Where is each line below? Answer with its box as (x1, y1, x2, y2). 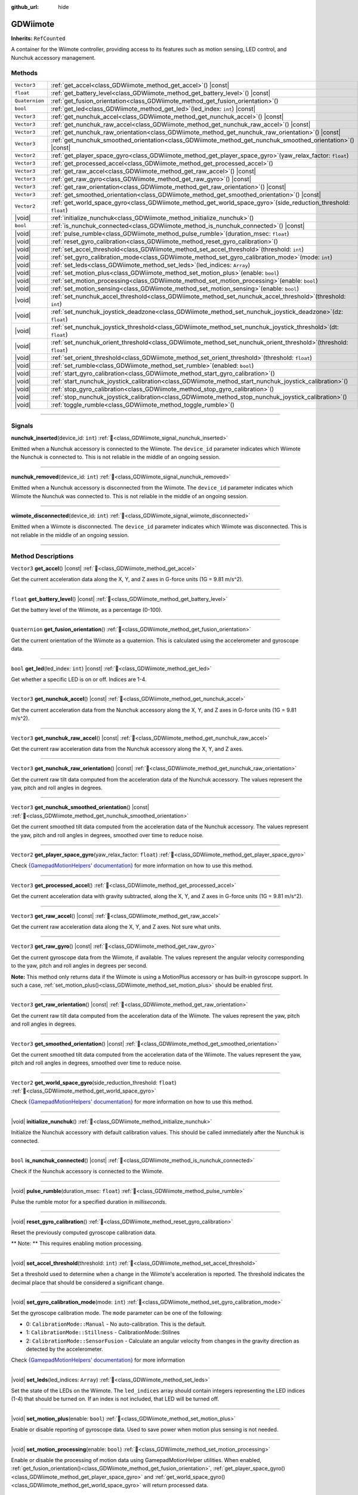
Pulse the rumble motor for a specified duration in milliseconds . (11, 1198, 167, 1206)
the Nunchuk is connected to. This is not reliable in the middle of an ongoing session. (11, 453, 221, 460)
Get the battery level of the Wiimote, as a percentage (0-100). (11, 606, 163, 614)
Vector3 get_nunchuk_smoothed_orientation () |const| (11, 804, 149, 811)
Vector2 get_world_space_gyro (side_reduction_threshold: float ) (11, 1079, 177, 1086)
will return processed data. (142, 1482, 209, 1489)
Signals (11, 422, 33, 430)
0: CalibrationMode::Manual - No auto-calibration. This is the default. (26, 1320, 206, 1328)
